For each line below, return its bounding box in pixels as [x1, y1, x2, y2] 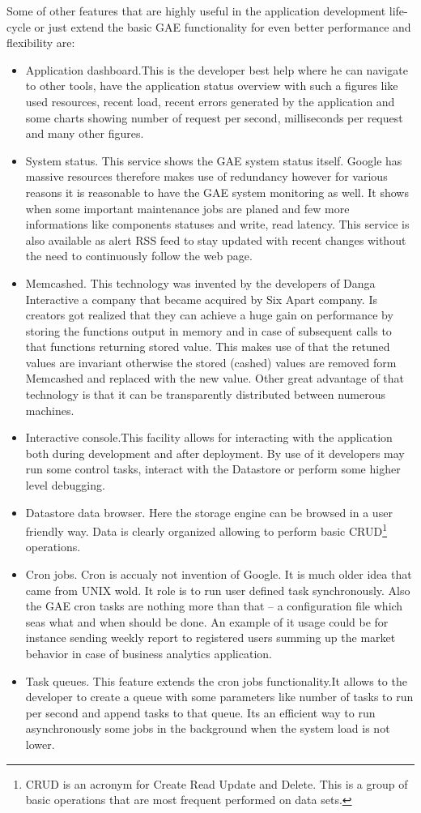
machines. [25, 401, 74, 418]
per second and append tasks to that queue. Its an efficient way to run [25, 704, 376, 721]
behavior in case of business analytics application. [25, 645, 272, 662]
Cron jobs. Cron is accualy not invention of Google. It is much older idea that [25, 566, 412, 583]
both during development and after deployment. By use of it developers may [25, 444, 405, 461]
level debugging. [25, 477, 105, 494]
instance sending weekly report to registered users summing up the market [25, 629, 396, 646]
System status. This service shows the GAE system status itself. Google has [25, 152, 402, 169]
